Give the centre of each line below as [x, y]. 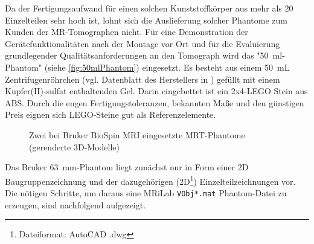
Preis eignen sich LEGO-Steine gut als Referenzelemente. [111, 114]
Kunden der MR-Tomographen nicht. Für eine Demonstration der [127, 32]
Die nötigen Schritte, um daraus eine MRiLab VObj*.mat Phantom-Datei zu [146, 192]
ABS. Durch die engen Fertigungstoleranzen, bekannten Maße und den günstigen [155, 102]
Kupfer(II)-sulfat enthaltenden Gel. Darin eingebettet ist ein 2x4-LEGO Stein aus [156, 91]
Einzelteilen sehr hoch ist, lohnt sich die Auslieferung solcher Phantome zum [146, 20]
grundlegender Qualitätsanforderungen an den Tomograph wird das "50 [137, 55]
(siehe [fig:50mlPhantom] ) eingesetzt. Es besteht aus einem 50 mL [167, 67]
